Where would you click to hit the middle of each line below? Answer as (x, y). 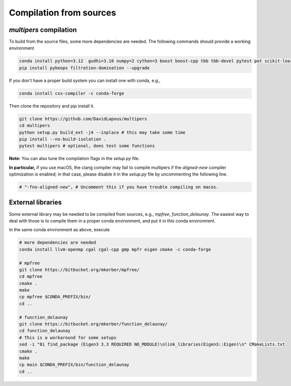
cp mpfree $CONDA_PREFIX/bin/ (55, 297)
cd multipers (35, 126)
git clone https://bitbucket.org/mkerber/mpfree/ (79, 270)
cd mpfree (31, 277)
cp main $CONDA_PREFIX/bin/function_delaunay (74, 365)
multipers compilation (43, 30)
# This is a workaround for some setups (68, 338)
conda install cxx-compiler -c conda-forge (72, 93)
